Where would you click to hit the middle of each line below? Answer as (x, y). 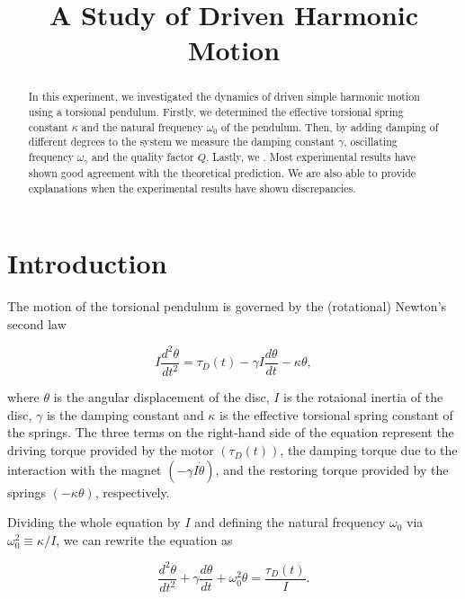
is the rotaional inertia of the (363, 397)
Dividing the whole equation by (94, 522)
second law (37, 323)
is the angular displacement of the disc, (161, 397)
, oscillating (371, 142)
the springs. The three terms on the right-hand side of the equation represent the (231, 432)
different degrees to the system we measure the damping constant (182, 142)
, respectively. (132, 492)
